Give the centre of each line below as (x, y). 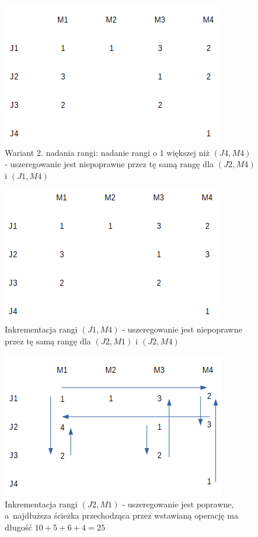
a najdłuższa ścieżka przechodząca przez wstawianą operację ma (122, 515)
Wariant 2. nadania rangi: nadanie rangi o (81, 152)
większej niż (188, 152)
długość (19, 527)
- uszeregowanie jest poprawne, (178, 504)
